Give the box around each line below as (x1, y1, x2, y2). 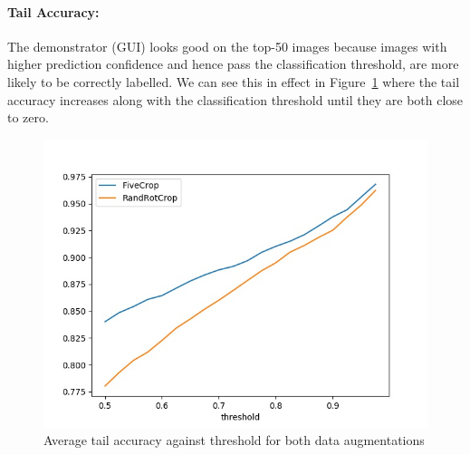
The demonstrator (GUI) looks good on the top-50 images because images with (7, 36, 447, 55)
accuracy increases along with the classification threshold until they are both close (7, 90, 464, 109)
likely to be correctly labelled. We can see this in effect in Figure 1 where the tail (7, 72, 460, 91)
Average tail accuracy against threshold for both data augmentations (43, 431, 425, 450)
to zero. (7, 108, 49, 127)
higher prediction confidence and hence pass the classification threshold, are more (7, 54, 459, 73)
